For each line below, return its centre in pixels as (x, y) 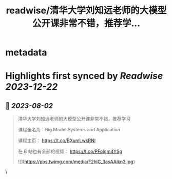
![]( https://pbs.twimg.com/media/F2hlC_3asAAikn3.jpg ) (76, 162)
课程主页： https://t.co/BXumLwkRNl (57, 141)
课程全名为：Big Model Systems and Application (69, 130)
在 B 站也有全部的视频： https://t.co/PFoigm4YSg (70, 151)
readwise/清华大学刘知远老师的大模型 (86, 11)
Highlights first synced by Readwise (84, 76)
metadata (26, 53)
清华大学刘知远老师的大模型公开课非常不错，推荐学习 (74, 119)
